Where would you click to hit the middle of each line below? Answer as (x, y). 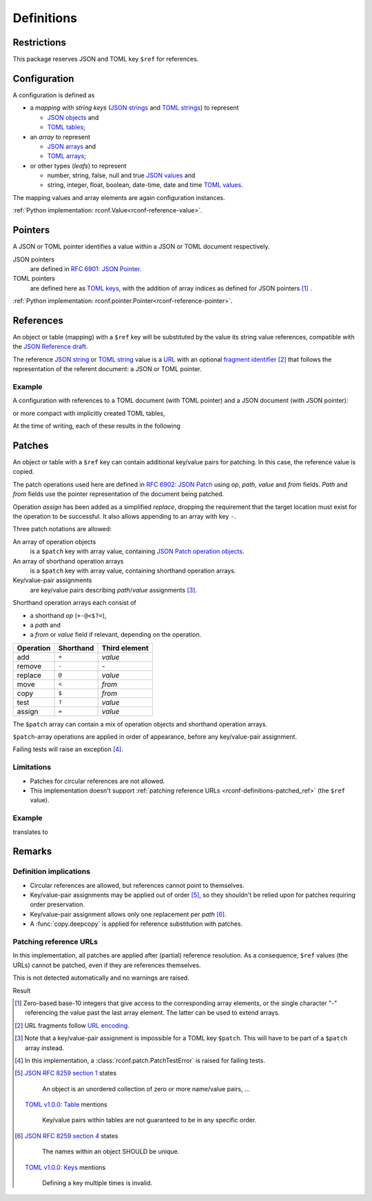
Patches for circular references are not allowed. (97, 781)
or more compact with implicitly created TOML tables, (89, 413)
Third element (125, 648)
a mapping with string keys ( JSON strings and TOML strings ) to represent (134, 108)
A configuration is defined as (54, 95)
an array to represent (60, 137)
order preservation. (58, 904)
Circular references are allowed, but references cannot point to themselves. (137, 885)
